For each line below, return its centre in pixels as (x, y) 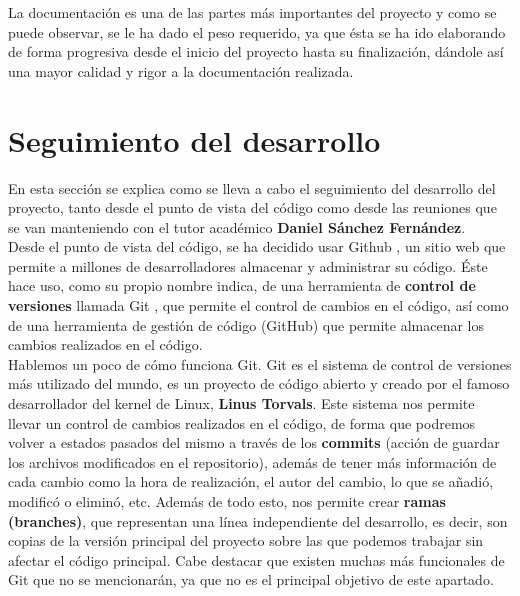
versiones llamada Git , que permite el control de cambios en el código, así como (258, 305)
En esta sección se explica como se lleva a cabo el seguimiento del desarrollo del (252, 187)
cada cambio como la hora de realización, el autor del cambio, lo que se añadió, (251, 481)
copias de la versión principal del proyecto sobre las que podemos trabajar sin (246, 540)
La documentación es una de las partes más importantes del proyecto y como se (252, 12)
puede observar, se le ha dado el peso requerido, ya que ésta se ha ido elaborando (257, 31)
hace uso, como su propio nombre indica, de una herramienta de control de (242, 285)
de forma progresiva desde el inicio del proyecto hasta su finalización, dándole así (256, 51)
